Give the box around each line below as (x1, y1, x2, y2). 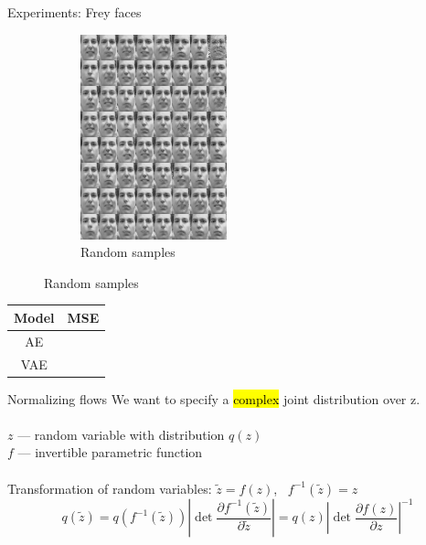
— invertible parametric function (17, 443, 203, 462)
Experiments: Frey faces (7, 3, 142, 21)
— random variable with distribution (17, 424, 225, 443)
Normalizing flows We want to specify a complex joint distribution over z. (7, 389, 421, 408)
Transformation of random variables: (7, 478, 212, 497)
